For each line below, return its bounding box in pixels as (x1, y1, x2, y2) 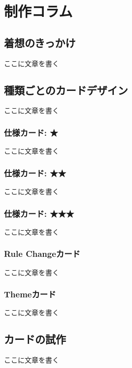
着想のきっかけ (4, 35, 76, 50)
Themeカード (4, 288, 56, 300)
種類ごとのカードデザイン (4, 82, 128, 97)
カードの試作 (4, 331, 66, 347)
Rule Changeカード (4, 247, 80, 260)
